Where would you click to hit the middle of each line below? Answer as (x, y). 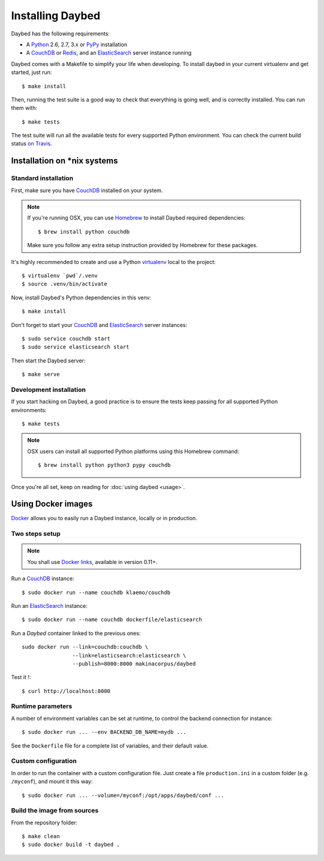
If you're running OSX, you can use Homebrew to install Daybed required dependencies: (136, 218)
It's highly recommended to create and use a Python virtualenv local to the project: (113, 262)
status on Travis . (31, 143)
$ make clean (41, 836)
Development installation (49, 389)
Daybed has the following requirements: (61, 34)
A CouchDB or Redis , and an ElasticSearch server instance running (109, 53)
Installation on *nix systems (64, 161)
